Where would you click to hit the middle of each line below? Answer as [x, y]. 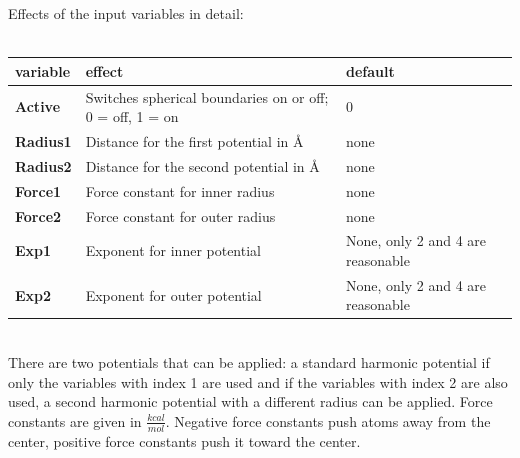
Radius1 [43, 140]
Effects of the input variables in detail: [126, 13]
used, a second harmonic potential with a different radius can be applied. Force [250, 401]
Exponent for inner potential [173, 250]
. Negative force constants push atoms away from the [328, 420]
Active [38, 106]
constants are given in [75, 420]
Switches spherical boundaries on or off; [207, 96]
